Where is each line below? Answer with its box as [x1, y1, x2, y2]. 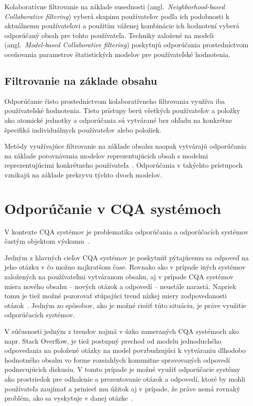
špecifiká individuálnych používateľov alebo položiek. [4, 124, 162, 135]
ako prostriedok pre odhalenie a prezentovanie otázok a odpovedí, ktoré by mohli [4, 373, 245, 384]
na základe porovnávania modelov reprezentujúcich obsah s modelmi [4, 150, 208, 160]
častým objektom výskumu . [4, 236, 90, 246]
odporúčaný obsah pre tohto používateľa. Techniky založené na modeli [4, 30, 214, 40]
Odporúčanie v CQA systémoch [4, 198, 221, 218]
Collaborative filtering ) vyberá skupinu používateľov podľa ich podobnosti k [4, 11, 230, 21]
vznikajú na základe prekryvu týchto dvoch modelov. [4, 169, 163, 179]
